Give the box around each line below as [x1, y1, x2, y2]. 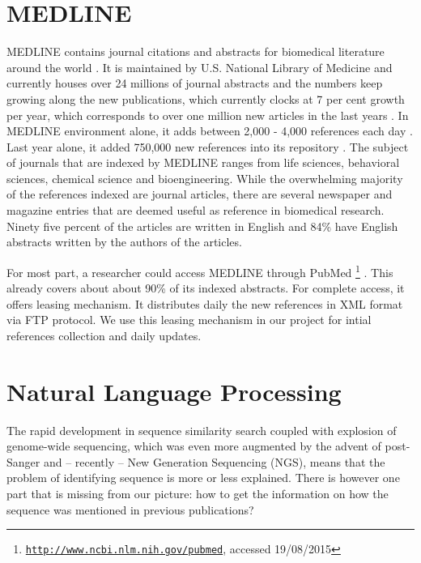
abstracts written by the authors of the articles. [6, 233, 242, 250]
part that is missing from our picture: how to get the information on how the [6, 484, 389, 501]
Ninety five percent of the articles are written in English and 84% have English [6, 217, 398, 234]
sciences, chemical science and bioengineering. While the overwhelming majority [6, 169, 403, 186]
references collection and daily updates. [6, 326, 202, 343]
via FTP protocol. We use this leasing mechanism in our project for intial [6, 311, 372, 328]
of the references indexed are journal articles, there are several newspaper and [6, 186, 393, 203]
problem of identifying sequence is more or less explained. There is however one [6, 469, 400, 486]
